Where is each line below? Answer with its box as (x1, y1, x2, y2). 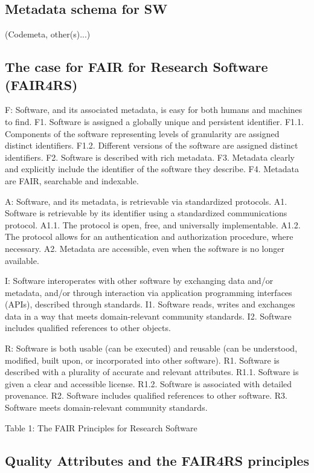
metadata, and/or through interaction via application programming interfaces (5, 286, 292, 298)
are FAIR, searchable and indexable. (5, 174, 139, 187)
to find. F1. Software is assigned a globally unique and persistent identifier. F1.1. (5, 115, 304, 127)
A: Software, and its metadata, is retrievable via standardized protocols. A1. (5, 195, 287, 207)
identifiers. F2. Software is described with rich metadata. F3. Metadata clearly (5, 150, 295, 163)
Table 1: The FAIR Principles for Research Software (5, 421, 197, 434)
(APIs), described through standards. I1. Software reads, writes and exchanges (5, 298, 295, 311)
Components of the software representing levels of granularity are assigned (5, 127, 280, 140)
